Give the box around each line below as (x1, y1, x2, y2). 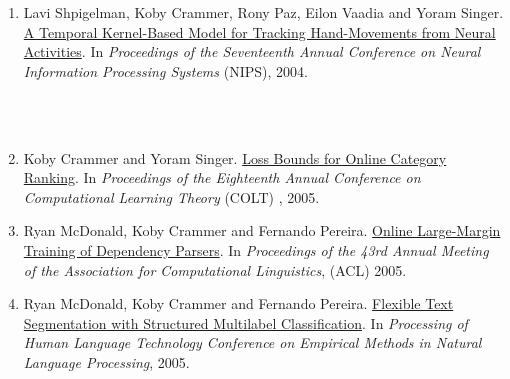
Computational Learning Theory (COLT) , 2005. (23, 186, 320, 207)
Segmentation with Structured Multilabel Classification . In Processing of (23, 312, 468, 333)
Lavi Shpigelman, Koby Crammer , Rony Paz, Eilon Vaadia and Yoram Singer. (23, 2, 504, 22)
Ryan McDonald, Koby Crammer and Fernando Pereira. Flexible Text (23, 293, 454, 314)
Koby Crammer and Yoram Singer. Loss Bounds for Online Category (23, 147, 447, 168)
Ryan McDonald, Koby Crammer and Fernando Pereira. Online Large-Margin (23, 220, 501, 241)
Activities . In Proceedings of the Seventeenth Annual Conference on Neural (23, 41, 481, 62)
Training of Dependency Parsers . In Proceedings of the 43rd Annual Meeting (23, 239, 489, 260)
